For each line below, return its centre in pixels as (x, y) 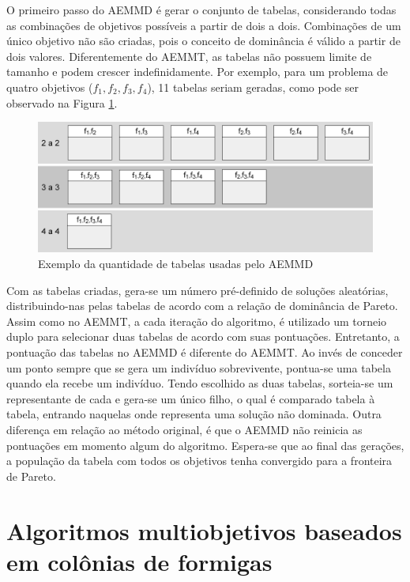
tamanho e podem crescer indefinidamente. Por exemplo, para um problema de (197, 72)
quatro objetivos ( (50, 87)
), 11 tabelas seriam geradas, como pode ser (253, 87)
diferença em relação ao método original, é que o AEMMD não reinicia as (184, 429)
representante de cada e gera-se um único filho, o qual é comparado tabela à (191, 398)
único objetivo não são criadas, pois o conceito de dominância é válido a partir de (203, 41)
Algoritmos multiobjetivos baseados (204, 530)
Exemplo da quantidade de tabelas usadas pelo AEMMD (176, 264)
